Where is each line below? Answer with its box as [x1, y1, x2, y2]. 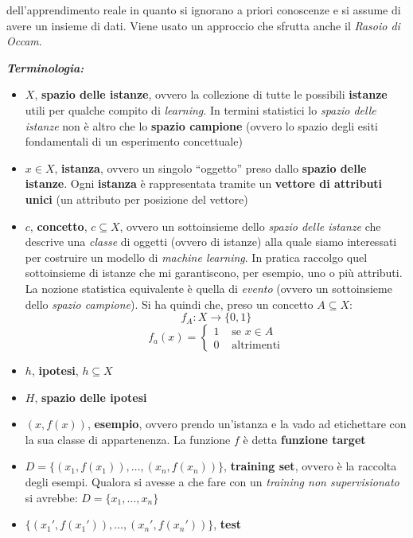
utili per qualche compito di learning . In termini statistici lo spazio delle [25, 101, 376, 118]
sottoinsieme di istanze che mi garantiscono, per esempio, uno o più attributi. [25, 264, 403, 281]
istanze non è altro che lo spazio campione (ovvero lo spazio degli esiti [25, 117, 378, 134]
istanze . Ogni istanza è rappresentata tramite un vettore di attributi [25, 175, 383, 192]
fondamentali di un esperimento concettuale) [25, 133, 243, 150]
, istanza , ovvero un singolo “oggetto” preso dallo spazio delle [54, 159, 367, 176]
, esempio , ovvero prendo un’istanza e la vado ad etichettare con [87, 415, 407, 432]
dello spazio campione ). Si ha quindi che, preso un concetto [25, 295, 314, 312]
